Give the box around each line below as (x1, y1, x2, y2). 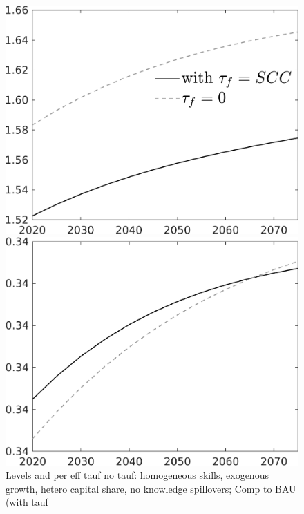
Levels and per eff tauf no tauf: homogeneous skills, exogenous (6, 468, 269, 482)
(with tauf (6, 495, 48, 509)
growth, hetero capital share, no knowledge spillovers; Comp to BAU (6, 481, 296, 495)
